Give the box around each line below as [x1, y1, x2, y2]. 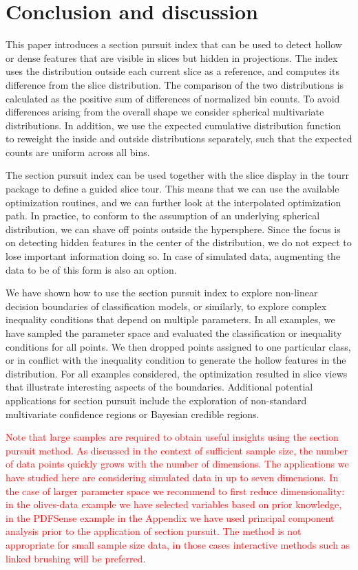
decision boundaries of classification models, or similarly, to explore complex [6, 298, 327, 313]
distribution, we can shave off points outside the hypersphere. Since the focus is [6, 221, 341, 236]
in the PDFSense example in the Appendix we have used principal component [6, 510, 335, 525]
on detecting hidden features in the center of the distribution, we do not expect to [6, 235, 352, 250]
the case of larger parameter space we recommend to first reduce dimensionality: [6, 483, 345, 498]
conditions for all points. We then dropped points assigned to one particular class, [6, 339, 351, 353]
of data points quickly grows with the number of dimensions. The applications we [6, 457, 349, 471]
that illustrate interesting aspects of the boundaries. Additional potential [6, 380, 313, 394]
